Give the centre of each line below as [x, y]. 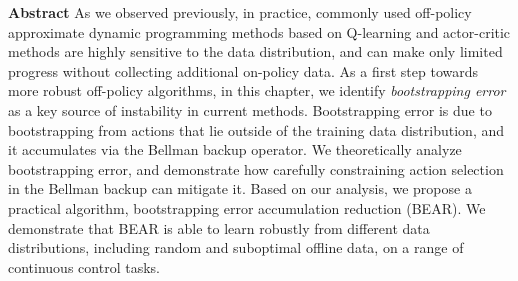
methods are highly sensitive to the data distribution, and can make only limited [255, 51]
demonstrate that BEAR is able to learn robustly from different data [219, 227]
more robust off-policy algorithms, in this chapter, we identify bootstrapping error [257, 90]
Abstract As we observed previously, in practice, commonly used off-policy [240, 12]
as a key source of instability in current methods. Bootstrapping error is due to [250, 109]
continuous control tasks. [84, 266]
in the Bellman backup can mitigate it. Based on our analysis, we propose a [240, 188]
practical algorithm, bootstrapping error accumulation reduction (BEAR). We [247, 207]
